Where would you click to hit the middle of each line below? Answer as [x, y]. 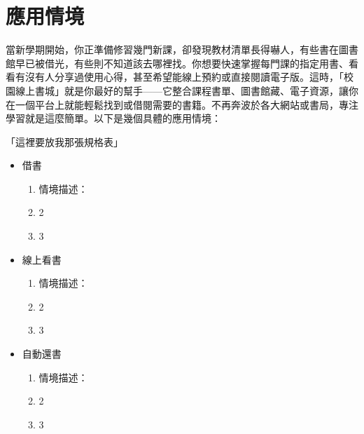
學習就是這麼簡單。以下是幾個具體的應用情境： [113, 118]
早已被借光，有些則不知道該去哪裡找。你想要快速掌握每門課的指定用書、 [182, 63]
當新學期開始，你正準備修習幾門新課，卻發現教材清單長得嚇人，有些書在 [172, 49]
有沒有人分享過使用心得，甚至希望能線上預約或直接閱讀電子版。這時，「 [179, 77]
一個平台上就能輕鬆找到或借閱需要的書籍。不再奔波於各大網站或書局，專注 [187, 104]
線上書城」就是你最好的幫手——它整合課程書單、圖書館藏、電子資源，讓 [182, 90]
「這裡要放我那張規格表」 [64, 141]
